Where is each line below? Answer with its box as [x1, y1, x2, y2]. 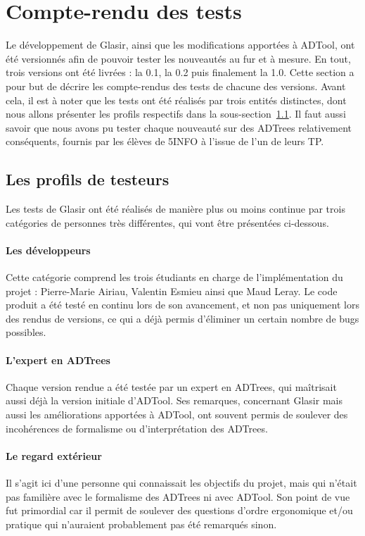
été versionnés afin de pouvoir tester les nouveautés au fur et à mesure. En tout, [6, 51, 351, 66]
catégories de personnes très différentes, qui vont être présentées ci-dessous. [6, 215, 329, 230]
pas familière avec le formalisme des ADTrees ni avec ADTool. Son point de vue [6, 489, 350, 504]
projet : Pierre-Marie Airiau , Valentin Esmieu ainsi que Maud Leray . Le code [6, 283, 338, 298]
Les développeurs [6, 242, 91, 257]
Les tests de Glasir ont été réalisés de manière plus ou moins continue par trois [6, 201, 345, 216]
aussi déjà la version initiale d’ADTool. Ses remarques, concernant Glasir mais [6, 393, 342, 408]
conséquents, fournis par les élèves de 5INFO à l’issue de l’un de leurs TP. [6, 134, 324, 149]
